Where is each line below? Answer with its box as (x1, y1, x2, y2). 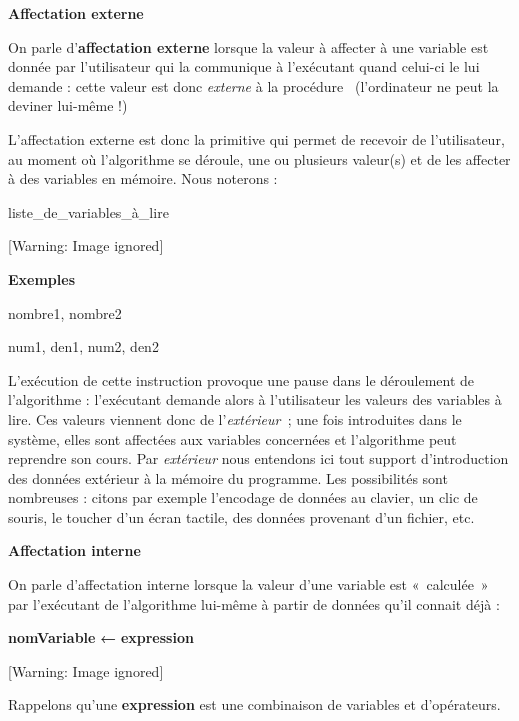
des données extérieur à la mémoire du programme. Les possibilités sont (8, 467, 448, 488)
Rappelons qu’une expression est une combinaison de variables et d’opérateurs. (8, 694, 501, 715)
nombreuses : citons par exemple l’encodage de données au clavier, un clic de (8, 487, 478, 508)
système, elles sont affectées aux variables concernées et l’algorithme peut (8, 428, 457, 449)
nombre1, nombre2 (8, 302, 122, 323)
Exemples (8, 268, 76, 289)
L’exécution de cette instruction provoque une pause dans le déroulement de (8, 369, 475, 390)
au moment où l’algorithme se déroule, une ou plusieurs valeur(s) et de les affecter (8, 148, 511, 169)
